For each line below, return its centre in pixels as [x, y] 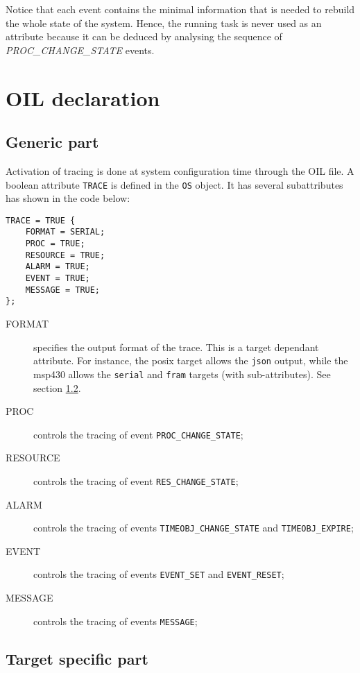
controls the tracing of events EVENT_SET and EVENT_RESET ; [159, 574]
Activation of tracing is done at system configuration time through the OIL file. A [180, 170]
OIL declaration [83, 97]
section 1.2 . [57, 387]
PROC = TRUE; [55, 244]
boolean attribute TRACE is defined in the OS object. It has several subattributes [174, 184]
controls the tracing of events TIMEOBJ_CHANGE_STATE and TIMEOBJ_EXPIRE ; [194, 528]
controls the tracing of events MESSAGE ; [115, 621]
